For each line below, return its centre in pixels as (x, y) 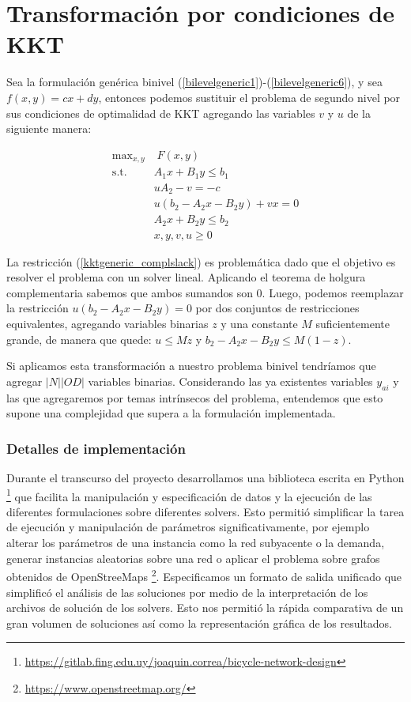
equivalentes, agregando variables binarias (107, 324)
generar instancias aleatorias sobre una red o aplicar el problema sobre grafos (193, 558)
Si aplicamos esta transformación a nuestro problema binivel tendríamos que (191, 366)
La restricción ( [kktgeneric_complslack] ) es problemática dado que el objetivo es (201, 261)
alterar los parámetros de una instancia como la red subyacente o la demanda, (196, 543)
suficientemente (353, 324)
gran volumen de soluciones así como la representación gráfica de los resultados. (199, 623)
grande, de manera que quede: (79, 339)
